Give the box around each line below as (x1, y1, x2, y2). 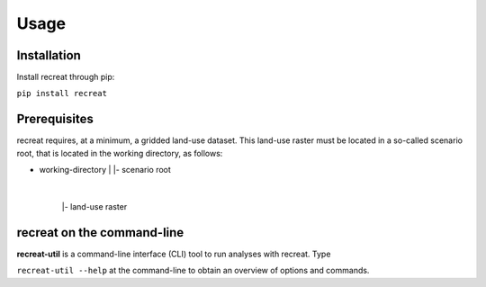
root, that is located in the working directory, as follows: (16, 148, 223, 158)
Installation (16, 48, 81, 63)
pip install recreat (16, 88, 108, 99)
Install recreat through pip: (16, 72, 115, 83)
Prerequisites (16, 112, 94, 127)
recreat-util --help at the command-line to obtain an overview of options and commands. (16, 265, 370, 276)
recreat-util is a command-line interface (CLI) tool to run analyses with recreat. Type (16, 248, 331, 259)
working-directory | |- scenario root (39, 165, 171, 175)
